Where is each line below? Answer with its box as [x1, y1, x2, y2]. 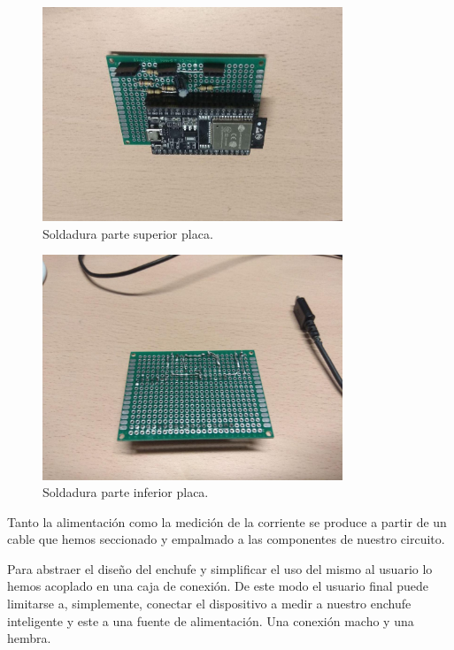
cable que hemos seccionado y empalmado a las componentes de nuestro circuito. [7, 530, 445, 548]
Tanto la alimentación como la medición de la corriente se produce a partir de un [7, 512, 447, 531]
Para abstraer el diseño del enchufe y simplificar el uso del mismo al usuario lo [7, 559, 433, 577]
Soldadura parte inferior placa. [42, 483, 209, 501]
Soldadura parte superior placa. [42, 224, 213, 242]
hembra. [7, 629, 51, 647]
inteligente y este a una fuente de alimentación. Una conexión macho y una [7, 611, 414, 630]
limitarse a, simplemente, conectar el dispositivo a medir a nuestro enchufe [7, 594, 412, 613]
